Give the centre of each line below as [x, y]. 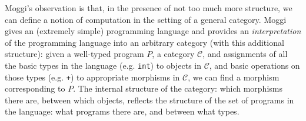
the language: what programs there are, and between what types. [122, 111]
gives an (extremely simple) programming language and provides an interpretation [153, 31]
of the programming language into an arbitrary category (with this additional [144, 42]
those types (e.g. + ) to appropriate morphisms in [92, 77]
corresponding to [35, 88]
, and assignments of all [245, 54]
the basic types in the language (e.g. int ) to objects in [103, 65]
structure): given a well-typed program [74, 54]
